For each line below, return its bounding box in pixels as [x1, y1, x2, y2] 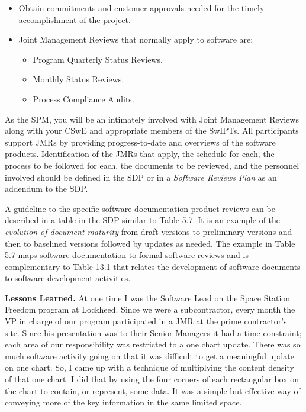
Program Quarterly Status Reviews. [33, 53, 163, 65]
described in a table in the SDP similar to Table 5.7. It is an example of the [5, 214, 281, 226]
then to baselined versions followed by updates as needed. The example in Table [5, 237, 295, 249]
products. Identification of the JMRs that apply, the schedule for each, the [5, 147, 275, 160]
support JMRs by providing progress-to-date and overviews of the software [5, 136, 276, 148]
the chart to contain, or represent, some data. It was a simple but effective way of [5, 384, 301, 397]
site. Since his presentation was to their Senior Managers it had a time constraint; [5, 326, 302, 339]
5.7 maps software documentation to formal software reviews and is [5, 249, 249, 261]
